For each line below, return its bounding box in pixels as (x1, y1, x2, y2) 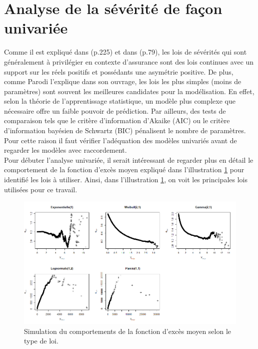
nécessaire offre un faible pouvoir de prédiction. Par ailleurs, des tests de (4, 105, 226, 116)
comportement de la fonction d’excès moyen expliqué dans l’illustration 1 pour (4, 164, 244, 175)
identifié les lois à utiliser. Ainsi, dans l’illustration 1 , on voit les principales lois (4, 174, 247, 185)
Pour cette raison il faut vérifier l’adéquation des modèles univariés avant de (4, 135, 237, 145)
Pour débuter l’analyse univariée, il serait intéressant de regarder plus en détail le (4, 154, 253, 165)
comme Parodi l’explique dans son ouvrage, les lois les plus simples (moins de (4, 76, 241, 87)
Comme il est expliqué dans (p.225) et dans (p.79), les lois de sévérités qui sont (4, 47, 247, 57)
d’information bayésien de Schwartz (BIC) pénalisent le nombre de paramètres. (4, 125, 246, 136)
